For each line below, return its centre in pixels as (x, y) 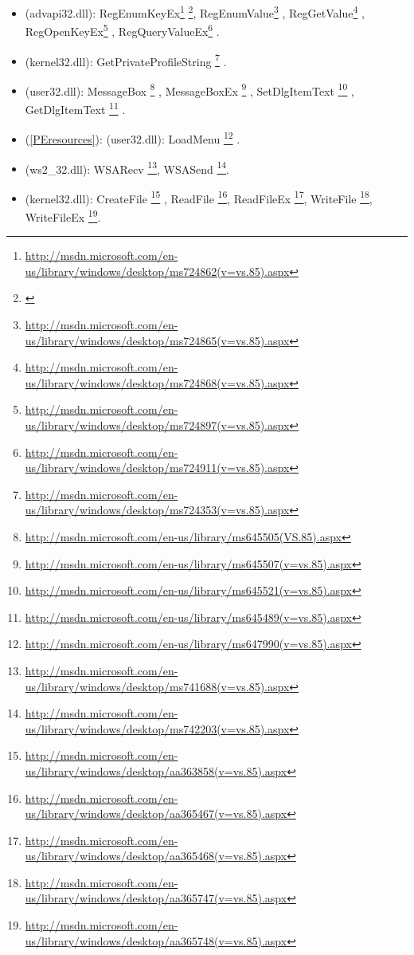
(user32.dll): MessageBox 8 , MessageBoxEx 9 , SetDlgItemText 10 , (189, 89)
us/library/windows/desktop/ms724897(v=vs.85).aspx (157, 425)
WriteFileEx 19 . (63, 216)
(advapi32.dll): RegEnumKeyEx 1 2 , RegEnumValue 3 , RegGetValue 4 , (195, 12)
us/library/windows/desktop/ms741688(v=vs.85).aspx (157, 686)
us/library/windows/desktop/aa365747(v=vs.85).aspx (156, 898)
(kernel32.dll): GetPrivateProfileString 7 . (126, 60)
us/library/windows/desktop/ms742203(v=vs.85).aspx (157, 728)
